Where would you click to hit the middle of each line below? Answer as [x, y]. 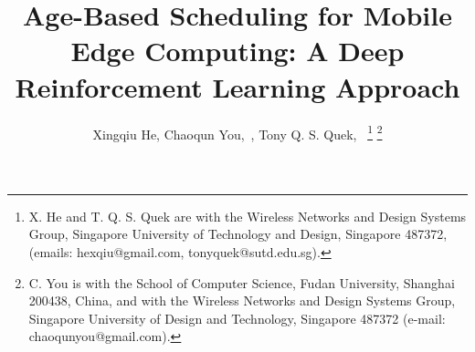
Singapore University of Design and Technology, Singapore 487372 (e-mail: [237, 318]
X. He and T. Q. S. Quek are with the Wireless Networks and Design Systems [248, 216]
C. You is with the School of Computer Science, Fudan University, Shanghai [242, 282]
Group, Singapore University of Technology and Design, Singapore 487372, [238, 234]
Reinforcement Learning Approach [237, 86]
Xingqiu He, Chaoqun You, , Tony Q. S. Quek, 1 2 [237, 132]
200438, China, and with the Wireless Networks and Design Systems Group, [242, 300]
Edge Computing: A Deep [237, 51]
